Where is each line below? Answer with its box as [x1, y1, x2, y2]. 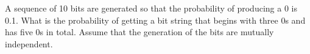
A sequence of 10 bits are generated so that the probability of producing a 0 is [5, 2, 297, 14]
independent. [5, 37, 53, 50]
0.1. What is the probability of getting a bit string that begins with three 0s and [5, 13, 306, 26]
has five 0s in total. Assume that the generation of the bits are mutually [5, 25, 274, 38]
